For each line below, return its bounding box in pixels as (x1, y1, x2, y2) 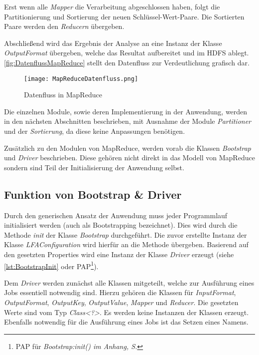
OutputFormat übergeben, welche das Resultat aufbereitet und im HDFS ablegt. (4, 47, 249, 58)
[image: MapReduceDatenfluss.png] (24, 75, 138, 82)
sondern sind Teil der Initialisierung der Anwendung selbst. (4, 162, 184, 172)
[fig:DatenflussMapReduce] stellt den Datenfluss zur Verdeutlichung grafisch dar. (4, 57, 250, 67)
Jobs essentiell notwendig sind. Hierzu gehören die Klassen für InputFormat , (4, 287, 236, 298)
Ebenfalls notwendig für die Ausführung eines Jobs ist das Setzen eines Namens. (4, 317, 249, 327)
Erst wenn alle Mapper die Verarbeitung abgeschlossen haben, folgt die (4, 1, 220, 11)
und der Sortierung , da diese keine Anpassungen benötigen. (4, 126, 185, 136)
